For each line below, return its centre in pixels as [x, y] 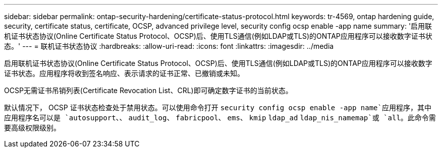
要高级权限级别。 [32, 128]
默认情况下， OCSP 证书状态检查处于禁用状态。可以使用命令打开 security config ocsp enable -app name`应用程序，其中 [218, 107]
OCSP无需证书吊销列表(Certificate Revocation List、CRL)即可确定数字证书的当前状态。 [148, 90]
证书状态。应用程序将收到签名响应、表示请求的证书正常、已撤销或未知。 [124, 73]
